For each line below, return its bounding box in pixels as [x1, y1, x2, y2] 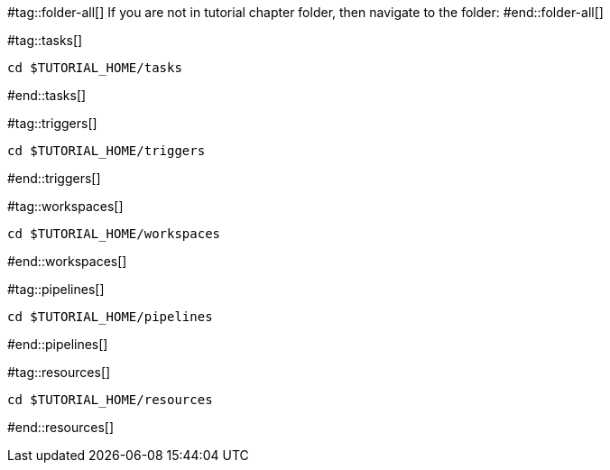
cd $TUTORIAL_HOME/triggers [7, 143, 206, 158]
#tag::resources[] [7, 364, 111, 380]
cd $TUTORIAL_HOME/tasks [7, 60, 182, 75]
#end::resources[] [7, 419, 115, 435]
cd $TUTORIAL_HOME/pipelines [7, 309, 213, 324]
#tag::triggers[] [7, 115, 97, 131]
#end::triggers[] [7, 170, 101, 186]
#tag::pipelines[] [7, 281, 105, 297]
